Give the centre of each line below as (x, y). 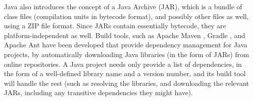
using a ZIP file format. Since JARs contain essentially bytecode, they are (115, 26)
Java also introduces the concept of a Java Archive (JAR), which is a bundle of (123, 6)
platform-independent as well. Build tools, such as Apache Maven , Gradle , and (125, 35)
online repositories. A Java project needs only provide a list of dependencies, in (123, 64)
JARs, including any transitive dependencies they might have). (98, 92)
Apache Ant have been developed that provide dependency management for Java (126, 45)
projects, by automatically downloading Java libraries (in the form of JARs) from (126, 54)
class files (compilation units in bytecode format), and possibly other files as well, (126, 16)
